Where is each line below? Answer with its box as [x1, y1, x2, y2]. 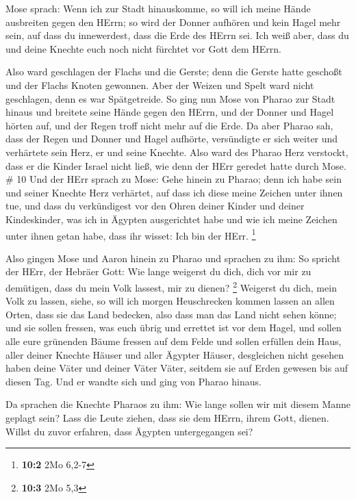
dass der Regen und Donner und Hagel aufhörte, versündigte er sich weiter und [5, 131, 338, 146]
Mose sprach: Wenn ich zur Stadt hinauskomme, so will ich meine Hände [5, 1, 311, 15]
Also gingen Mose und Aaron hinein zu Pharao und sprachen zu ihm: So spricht [5, 251, 341, 265]
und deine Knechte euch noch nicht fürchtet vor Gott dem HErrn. [5, 41, 281, 55]
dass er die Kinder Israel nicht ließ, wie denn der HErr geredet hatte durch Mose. [5, 158, 346, 172]
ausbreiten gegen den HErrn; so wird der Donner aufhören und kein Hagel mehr [5, 14, 341, 29]
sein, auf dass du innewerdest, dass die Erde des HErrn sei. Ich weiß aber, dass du [5, 28, 349, 42]
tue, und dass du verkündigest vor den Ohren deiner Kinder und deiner [5, 199, 305, 213]
